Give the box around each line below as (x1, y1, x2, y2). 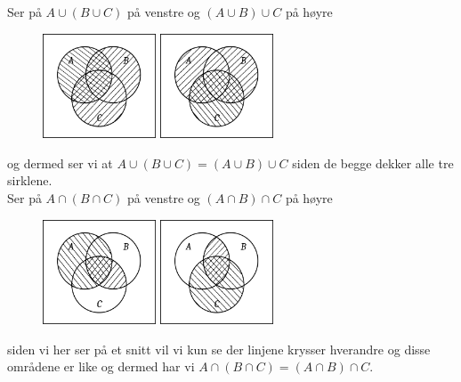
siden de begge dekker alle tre (292, 153, 454, 172)
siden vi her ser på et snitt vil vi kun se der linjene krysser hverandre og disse (7, 339, 431, 358)
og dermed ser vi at (7, 153, 113, 172)
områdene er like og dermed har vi (7, 357, 195, 376)
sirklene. (7, 171, 53, 190)
